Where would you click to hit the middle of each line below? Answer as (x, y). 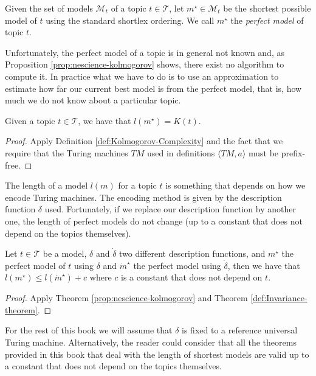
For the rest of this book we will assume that (89, 330)
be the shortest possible (267, 8)
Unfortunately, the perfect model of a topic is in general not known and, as (145, 52)
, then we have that (264, 265)
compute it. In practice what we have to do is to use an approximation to (142, 76)
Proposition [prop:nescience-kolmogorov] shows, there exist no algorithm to (145, 64)
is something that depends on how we (235, 185)
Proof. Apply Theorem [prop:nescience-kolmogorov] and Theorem (126, 298)
